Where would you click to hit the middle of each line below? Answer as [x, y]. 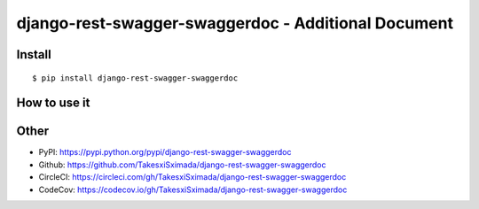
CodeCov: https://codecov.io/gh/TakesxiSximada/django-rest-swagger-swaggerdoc [193, 190]
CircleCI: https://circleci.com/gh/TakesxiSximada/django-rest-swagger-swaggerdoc [192, 177]
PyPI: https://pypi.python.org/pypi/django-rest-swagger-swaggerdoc [165, 152]
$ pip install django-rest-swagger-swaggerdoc [135, 78]
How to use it [53, 103]
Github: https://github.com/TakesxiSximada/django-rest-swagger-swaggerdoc [182, 165]
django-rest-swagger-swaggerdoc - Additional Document [235, 23]
